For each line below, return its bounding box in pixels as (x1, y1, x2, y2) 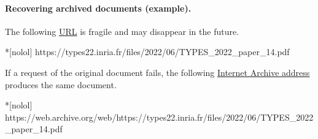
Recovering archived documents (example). (5, 1, 192, 14)
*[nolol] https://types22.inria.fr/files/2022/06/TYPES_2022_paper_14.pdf (5, 45, 290, 58)
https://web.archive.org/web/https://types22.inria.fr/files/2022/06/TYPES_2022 (5, 110, 314, 123)
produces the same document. (5, 78, 117, 91)
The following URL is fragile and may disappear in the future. (5, 24, 239, 37)
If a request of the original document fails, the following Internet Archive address (5, 66, 310, 78)
